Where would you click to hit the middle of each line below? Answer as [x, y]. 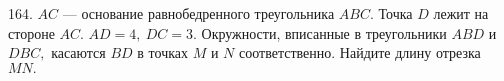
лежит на [461, 13]
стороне [31, 32]
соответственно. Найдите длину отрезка [360, 52]
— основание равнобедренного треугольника [198, 13]
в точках [163, 52]
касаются [78, 52]
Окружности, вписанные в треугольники [324, 32]
